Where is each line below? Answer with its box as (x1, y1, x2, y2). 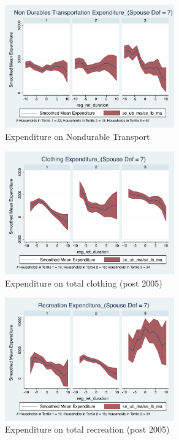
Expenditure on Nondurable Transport (5, 130, 150, 143)
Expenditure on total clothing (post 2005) (5, 276, 162, 289)
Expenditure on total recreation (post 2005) (5, 423, 170, 436)
